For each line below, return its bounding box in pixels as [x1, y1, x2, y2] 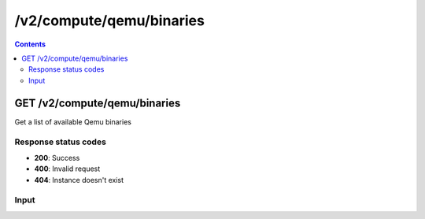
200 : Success [34, 153, 80, 162]
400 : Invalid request [34, 164, 101, 173]
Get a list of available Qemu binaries [14, 117, 131, 126]
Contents [14, 39, 46, 49]
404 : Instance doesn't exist [34, 175, 124, 184]
